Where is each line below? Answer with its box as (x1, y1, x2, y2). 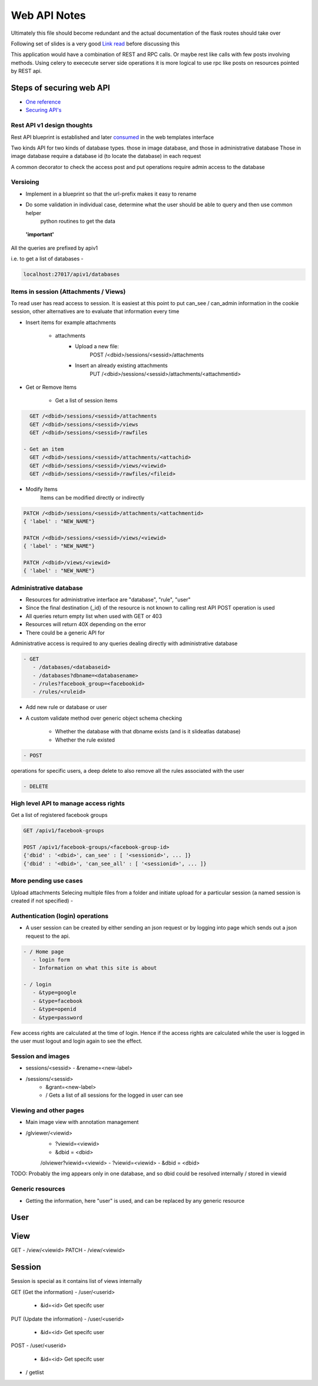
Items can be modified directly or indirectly (40, 494, 145, 501)
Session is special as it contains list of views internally (11, 1278, 143, 1285)
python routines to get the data (40, 218, 116, 225)
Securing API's (25, 107, 62, 114)
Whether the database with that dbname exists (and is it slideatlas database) (55, 728, 241, 735)
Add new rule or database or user (25, 704, 107, 711)
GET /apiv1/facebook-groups (23, 828, 104, 834)
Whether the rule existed (55, 736, 115, 743)
